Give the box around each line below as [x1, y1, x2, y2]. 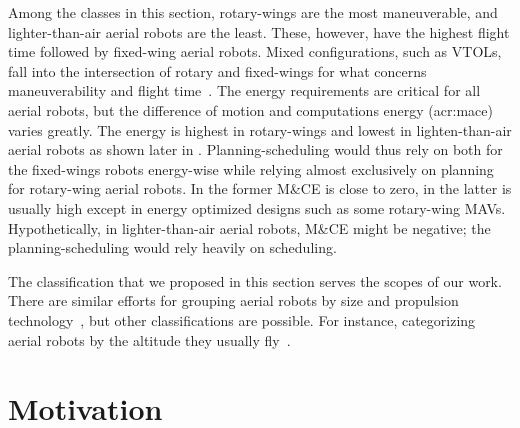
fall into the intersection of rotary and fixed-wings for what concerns [8, 60, 427, 81]
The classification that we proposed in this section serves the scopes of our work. [8, 270, 502, 291]
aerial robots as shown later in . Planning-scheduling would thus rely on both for [8, 139, 503, 160]
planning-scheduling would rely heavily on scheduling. [8, 237, 337, 258]
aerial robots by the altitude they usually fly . [8, 329, 291, 350]
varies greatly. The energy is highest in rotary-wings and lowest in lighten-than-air [8, 119, 512, 140]
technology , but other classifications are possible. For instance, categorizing [8, 309, 476, 330]
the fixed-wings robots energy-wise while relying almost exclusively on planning [8, 158, 494, 179]
